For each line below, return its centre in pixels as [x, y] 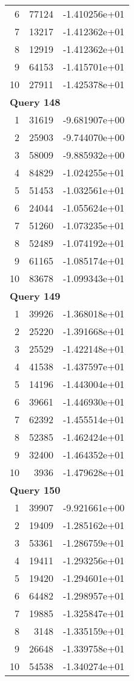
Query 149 [35, 296]
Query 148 [35, 102]
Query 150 [35, 490]
